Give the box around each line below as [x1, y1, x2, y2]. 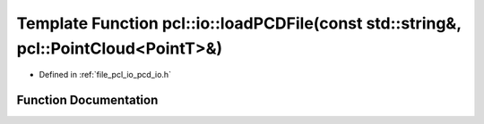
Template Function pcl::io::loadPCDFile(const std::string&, [16, 13, 462, 33]
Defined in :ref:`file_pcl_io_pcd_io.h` [39, 70, 172, 80]
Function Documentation [16, 93, 159, 108]
